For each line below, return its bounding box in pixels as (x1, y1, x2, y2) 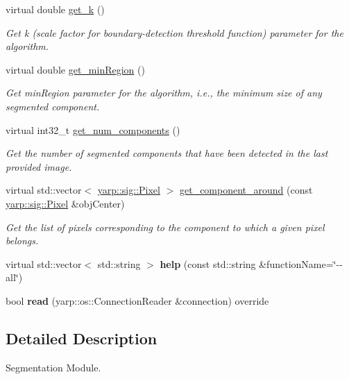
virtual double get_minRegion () (6, 62, 145, 76)
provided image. (6, 159, 72, 174)
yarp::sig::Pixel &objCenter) (6, 196, 125, 210)
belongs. (6, 233, 39, 248)
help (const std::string (160, 256, 256, 271)
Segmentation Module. (6, 360, 101, 374)
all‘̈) (6, 270, 23, 285)
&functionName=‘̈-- (259, 256, 343, 271)
